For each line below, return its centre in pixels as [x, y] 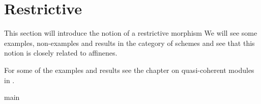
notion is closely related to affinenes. [61, 53]
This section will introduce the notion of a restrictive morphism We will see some [131, 33]
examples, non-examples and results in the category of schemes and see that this [129, 43]
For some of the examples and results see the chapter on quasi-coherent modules [129, 70]
